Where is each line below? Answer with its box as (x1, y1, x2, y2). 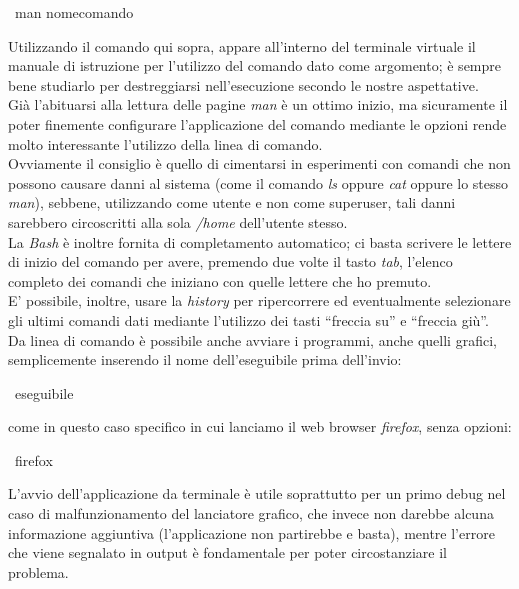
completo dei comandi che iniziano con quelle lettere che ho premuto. (8, 270, 432, 291)
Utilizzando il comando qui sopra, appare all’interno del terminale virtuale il (8, 35, 476, 56)
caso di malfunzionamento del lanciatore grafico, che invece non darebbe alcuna (8, 503, 494, 524)
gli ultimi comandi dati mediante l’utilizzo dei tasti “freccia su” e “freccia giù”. (8, 309, 489, 330)
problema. (8, 561, 69, 582)
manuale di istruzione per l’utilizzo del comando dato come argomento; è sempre (8, 55, 501, 76)
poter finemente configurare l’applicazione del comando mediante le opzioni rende (8, 113, 507, 134)
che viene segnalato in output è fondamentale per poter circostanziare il (8, 542, 447, 563)
